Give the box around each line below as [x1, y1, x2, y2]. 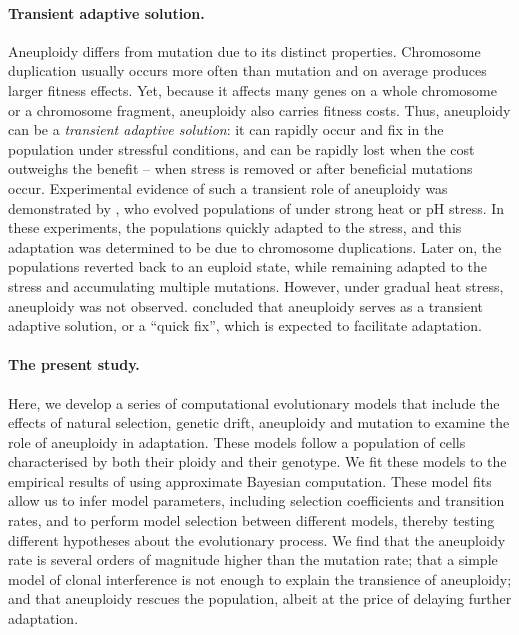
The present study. [8, 354, 140, 375]
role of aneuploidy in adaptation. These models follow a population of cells [8, 431, 466, 452]
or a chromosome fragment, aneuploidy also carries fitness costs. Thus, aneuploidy [8, 99, 511, 120]
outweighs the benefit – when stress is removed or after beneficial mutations [8, 158, 473, 179]
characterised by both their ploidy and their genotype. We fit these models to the [8, 451, 507, 472]
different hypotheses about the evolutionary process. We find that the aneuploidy [8, 529, 506, 550]
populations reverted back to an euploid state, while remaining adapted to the [8, 256, 488, 277]
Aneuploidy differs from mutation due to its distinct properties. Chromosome [8, 40, 481, 61]
